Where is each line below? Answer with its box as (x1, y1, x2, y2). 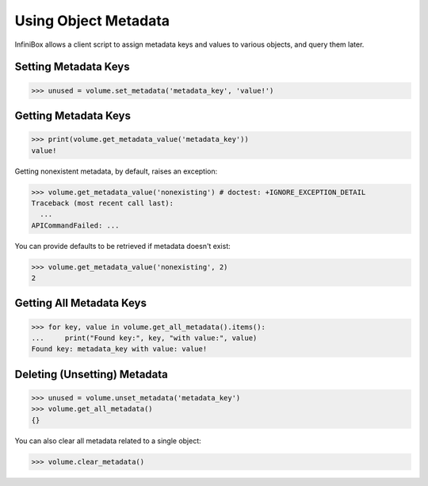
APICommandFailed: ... (31, 220, 120, 230)
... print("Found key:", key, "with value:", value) (31, 334, 258, 342)
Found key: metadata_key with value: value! (31, 345, 208, 354)
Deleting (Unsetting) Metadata (14, 367, 168, 381)
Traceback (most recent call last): (31, 198, 174, 208)
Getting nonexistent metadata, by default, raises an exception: (14, 166, 218, 176)
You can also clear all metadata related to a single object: (14, 436, 201, 446)
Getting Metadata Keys (14, 109, 131, 122)
